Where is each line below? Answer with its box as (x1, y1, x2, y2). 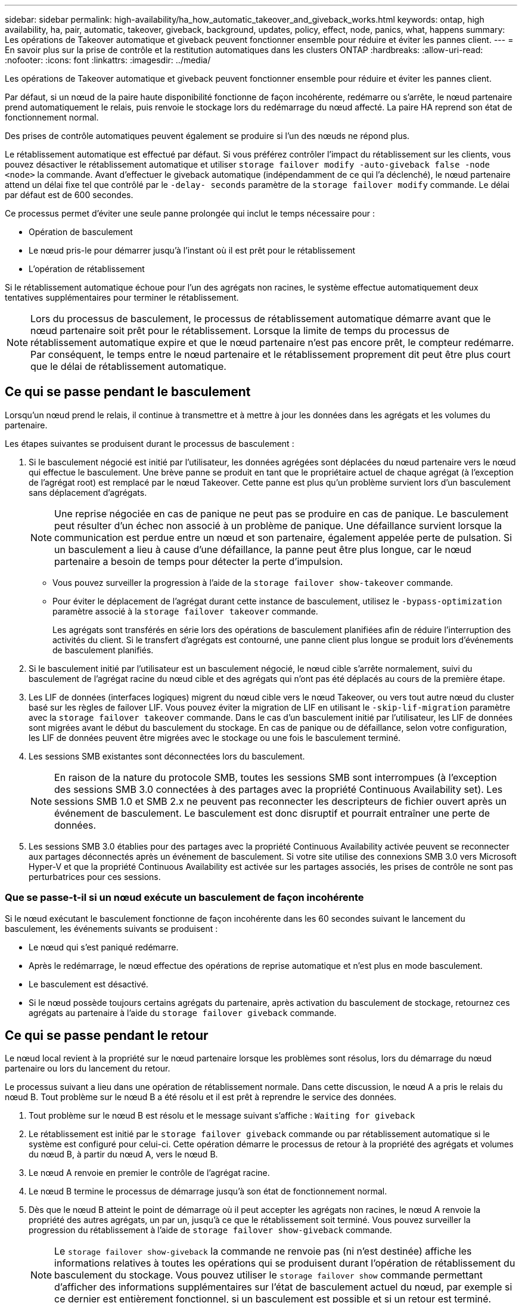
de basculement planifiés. (52, 644, 154, 655)
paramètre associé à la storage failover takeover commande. (52, 606, 318, 616)
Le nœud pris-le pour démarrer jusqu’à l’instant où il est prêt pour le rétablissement (29, 245, 356, 255)
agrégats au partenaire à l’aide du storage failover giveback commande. (29, 1007, 337, 1018)
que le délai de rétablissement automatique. (30, 360, 226, 372)
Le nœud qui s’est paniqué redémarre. (29, 941, 179, 952)
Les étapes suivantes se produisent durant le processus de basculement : (5, 438, 294, 449)
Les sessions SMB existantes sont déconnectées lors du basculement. (29, 751, 305, 761)
